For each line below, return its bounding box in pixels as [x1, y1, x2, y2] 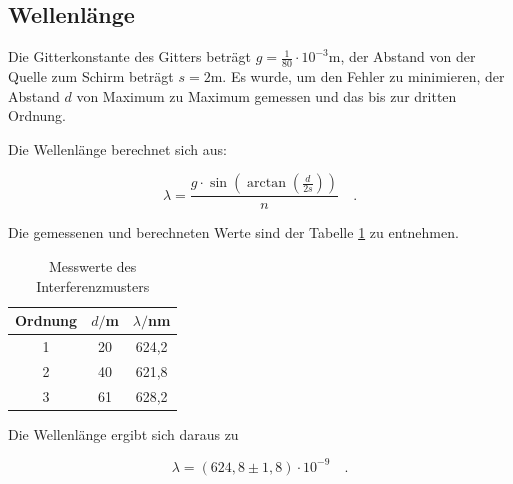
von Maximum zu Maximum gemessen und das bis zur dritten [76, 85, 457, 106]
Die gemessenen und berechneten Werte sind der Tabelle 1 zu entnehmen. [8, 222, 459, 243]
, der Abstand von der [340, 46, 476, 67]
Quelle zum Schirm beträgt [8, 66, 174, 87]
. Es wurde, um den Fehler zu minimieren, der [222, 66, 505, 87]
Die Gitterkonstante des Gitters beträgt [8, 46, 252, 67]
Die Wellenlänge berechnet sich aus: [8, 138, 227, 159]
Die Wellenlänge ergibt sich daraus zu [8, 423, 239, 444]
